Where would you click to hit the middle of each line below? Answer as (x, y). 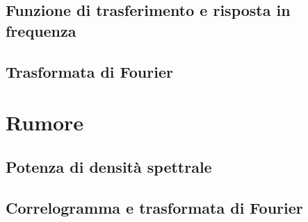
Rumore (45, 122)
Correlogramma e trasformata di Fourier (154, 207)
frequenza (41, 30)
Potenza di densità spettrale (109, 166)
